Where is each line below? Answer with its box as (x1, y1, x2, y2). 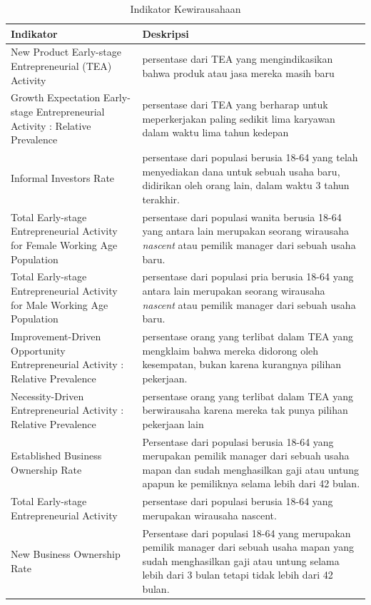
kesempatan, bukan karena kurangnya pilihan (142, 357, 342, 372)
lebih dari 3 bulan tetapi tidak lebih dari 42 (142, 567, 333, 582)
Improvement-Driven (11, 328, 101, 343)
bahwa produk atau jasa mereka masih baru (142, 65, 335, 80)
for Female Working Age (11, 237, 118, 252)
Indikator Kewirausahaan (130, 1, 241, 16)
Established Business (11, 448, 102, 463)
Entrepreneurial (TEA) (11, 59, 112, 73)
